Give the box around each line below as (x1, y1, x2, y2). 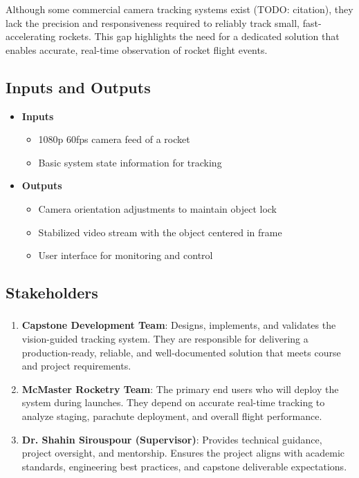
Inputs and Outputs (6, 76, 151, 97)
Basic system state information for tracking (38, 155, 222, 169)
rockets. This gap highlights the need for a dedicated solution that (59, 29, 340, 44)
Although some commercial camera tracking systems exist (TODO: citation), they (6, 2, 353, 16)
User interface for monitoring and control (38, 248, 213, 262)
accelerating (6, 29, 56, 44)
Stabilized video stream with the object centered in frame (38, 224, 282, 239)
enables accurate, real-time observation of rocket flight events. (6, 42, 268, 57)
